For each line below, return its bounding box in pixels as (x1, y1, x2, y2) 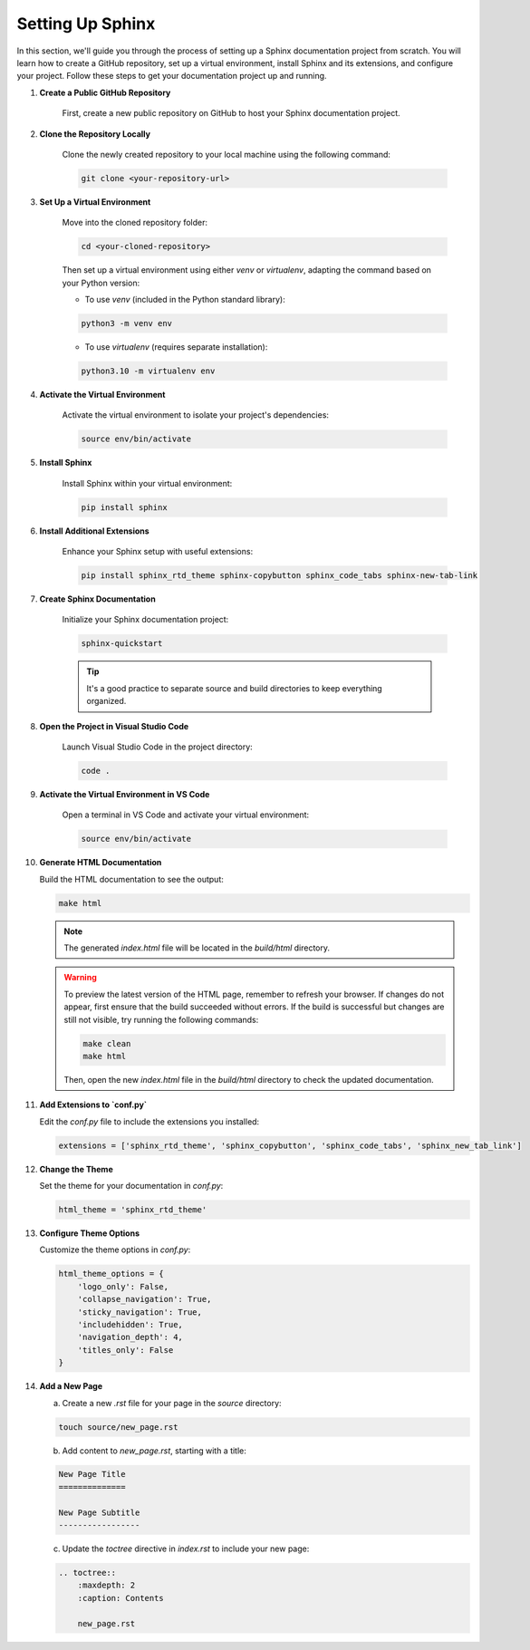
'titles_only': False (77, 1345, 174, 1355)
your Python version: (62, 277, 140, 288)
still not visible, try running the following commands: (63, 1014, 259, 1025)
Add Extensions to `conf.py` (39, 1099, 148, 1110)
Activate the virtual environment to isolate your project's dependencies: (62, 410, 330, 420)
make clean (82, 1038, 131, 1048)
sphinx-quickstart (81, 639, 163, 649)
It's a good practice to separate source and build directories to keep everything (86, 682, 382, 693)
